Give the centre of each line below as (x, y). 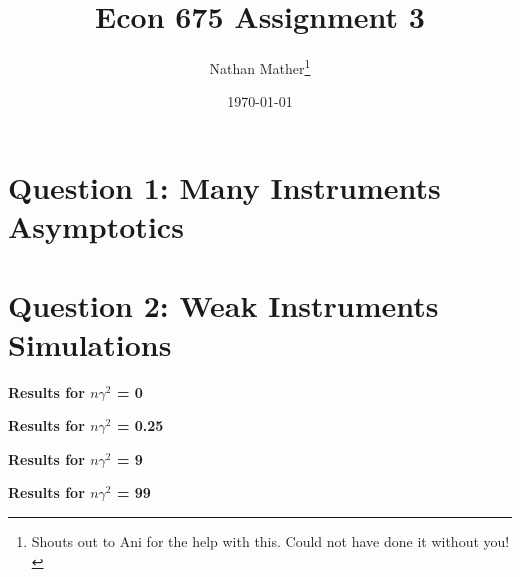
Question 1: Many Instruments (224, 186)
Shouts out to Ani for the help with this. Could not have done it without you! (270, 541)
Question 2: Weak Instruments (223, 304)
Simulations (90, 343)
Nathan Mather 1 (260, 66)
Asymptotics (96, 226)
